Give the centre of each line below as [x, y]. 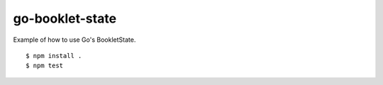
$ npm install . [54, 56]
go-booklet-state [65, 18]
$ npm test [45, 66]
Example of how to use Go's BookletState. [74, 40]
